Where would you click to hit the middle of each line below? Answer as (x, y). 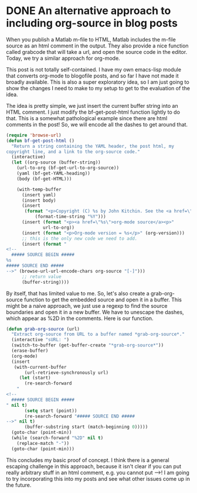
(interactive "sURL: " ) (40, 340)
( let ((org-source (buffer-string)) (56, 162)
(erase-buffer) (30, 351)
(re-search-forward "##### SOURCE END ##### (79, 416)
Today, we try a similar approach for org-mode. (63, 58)
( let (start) (35, 378)
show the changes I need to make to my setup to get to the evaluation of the (98, 88)
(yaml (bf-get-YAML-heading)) (54, 174)
